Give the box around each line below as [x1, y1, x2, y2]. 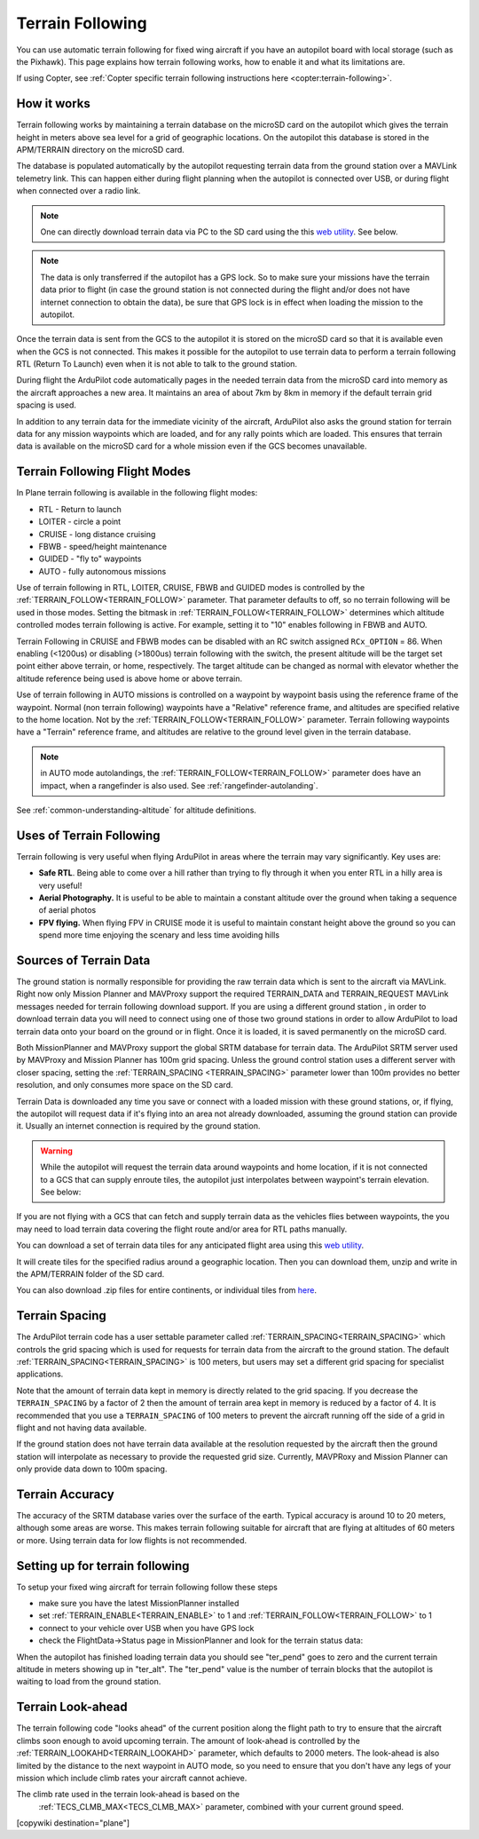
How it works [16, 96, 90, 111]
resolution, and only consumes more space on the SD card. [16, 1080, 233, 1090]
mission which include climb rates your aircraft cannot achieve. [16, 1772, 247, 1783]
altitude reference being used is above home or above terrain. [16, 673, 243, 684]
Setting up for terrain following [16, 1558, 190, 1573]
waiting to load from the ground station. [16, 1677, 161, 1687]
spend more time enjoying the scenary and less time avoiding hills [38, 930, 279, 940]
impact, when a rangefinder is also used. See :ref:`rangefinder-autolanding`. [40, 780, 318, 790]
